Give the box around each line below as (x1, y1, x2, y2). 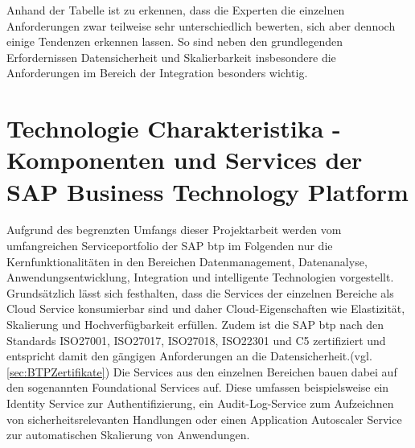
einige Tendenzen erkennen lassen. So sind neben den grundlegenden (6, 33, 343, 50)
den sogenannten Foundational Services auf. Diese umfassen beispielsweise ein (6, 379, 389, 396)
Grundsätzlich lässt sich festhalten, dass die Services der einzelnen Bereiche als (6, 284, 394, 301)
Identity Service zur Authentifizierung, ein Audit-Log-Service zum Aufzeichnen (6, 395, 394, 411)
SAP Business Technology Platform (6, 175, 409, 208)
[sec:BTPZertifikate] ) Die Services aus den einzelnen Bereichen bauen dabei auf (6, 363, 397, 380)
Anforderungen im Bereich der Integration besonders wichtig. (6, 64, 308, 81)
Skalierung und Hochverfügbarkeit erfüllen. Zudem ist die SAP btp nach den (6, 316, 384, 333)
